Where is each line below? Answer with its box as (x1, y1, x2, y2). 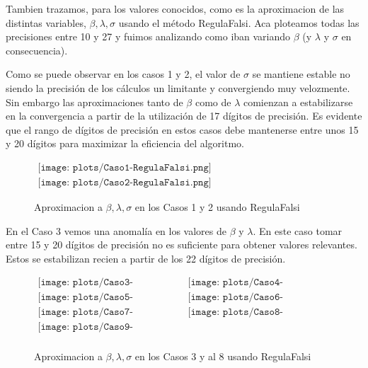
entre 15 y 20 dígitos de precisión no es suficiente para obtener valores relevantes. (6, 237, 357, 252)
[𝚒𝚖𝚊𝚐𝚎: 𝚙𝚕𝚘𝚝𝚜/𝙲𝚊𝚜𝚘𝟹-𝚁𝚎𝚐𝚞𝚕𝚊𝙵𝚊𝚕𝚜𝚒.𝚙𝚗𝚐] (38, 277, 133, 288)
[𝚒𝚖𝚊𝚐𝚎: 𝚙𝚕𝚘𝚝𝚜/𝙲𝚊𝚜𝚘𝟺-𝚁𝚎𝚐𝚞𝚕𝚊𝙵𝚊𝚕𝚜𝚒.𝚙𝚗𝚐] (188, 277, 283, 288)
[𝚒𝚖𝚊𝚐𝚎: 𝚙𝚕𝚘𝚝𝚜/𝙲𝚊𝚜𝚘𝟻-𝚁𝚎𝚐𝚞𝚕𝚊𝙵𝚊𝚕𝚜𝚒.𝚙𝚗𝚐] (38, 292, 133, 303)
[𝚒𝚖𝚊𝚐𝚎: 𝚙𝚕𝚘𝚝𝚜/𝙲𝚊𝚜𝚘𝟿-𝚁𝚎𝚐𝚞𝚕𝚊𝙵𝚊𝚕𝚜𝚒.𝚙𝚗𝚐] (38, 322, 133, 333)
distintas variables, (6, 15, 86, 30)
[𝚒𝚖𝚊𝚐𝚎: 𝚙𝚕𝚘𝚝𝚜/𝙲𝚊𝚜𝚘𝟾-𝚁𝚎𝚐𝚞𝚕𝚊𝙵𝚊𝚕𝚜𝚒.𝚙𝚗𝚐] (188, 307, 283, 318)
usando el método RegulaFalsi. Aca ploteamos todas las (118, 15, 360, 30)
